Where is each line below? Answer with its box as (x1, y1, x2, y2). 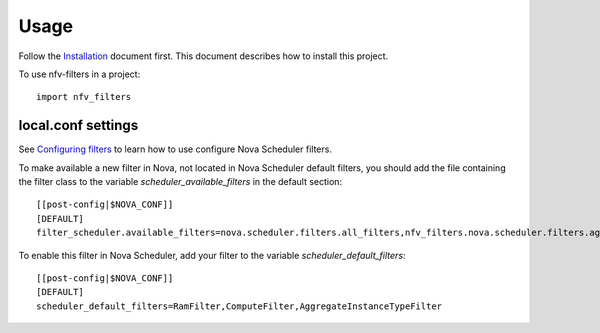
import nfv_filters (36, 91, 132, 103)
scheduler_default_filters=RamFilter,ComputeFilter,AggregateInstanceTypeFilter (36, 300, 443, 312)
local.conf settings (18, 117, 139, 134)
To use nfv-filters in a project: (18, 68, 141, 80)
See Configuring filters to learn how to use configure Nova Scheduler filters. (18, 143, 332, 155)
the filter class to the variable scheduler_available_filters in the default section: (18, 176, 343, 188)
